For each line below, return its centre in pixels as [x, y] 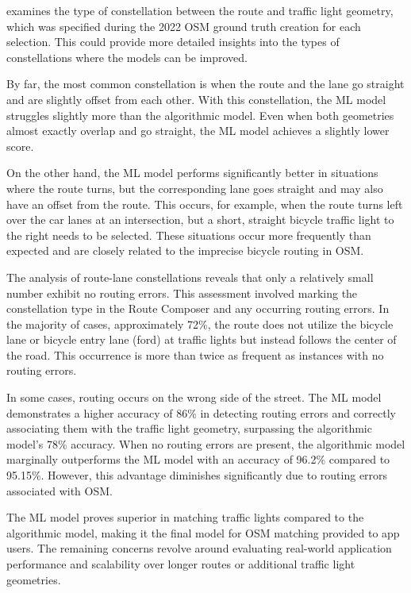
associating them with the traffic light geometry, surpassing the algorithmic [189, 428]
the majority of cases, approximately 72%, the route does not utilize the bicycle [200, 323]
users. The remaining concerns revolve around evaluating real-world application [199, 548]
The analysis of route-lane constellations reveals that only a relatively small [190, 277]
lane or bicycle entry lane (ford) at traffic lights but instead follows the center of [202, 339]
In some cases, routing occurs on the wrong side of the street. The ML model [194, 397]
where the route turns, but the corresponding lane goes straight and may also [195, 188]
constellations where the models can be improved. [127, 57]
